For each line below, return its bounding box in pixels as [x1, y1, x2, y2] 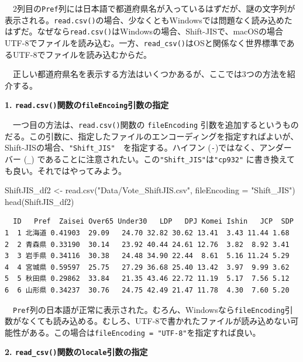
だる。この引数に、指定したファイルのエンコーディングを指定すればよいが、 [5, 130, 299, 142]
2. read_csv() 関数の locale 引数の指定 [5, 346, 148, 358]
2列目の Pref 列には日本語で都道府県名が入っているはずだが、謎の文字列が [12, 2, 295, 14]
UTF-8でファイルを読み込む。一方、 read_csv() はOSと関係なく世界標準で [5, 36, 287, 48]
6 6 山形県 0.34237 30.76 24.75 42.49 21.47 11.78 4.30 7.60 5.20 [5, 286, 290, 294]
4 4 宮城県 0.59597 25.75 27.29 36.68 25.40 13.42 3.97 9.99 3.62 [5, 263, 290, 271]
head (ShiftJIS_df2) [5, 195, 74, 207]
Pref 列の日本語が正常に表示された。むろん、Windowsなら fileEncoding [13, 303, 285, 315]
